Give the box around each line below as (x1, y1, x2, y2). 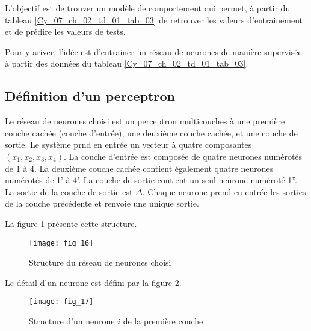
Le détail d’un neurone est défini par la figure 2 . (5, 276, 182, 288)
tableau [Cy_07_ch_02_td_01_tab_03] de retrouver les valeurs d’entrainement (5, 13, 303, 26)
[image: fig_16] (29, 238, 94, 247)
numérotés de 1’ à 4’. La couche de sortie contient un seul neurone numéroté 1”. (5, 174, 297, 186)
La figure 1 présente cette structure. (5, 217, 137, 229)
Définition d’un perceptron (5, 87, 175, 105)
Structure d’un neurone (29, 315, 115, 327)
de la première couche (123, 315, 203, 327)
